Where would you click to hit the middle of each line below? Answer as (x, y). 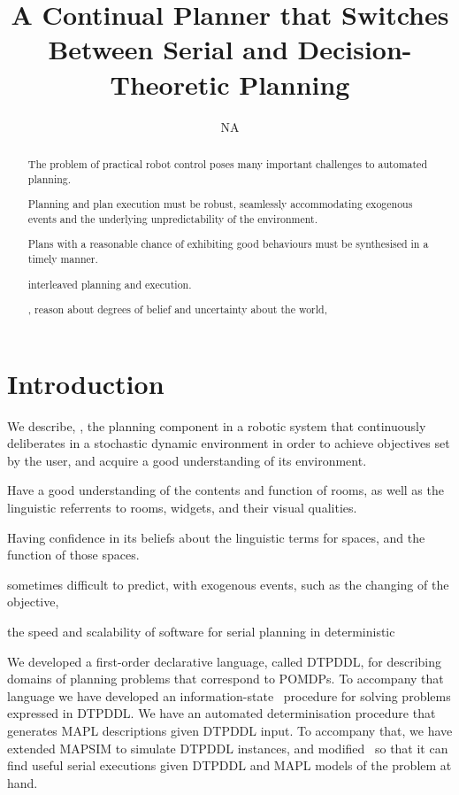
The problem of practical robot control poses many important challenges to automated (228, 163)
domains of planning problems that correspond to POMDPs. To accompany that (226, 679)
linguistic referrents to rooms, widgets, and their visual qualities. (182, 508)
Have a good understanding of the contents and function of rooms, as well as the (226, 490)
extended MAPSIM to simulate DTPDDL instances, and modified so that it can (228, 748)
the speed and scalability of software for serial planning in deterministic (201, 631)
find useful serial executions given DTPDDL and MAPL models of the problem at (229, 765)
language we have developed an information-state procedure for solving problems (229, 695)
